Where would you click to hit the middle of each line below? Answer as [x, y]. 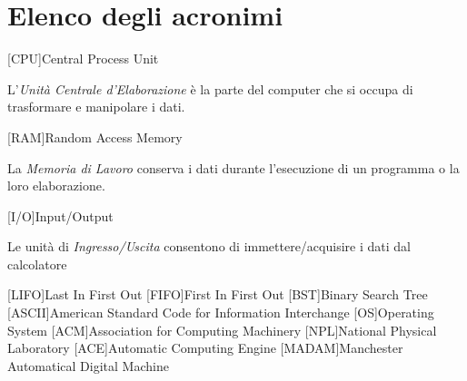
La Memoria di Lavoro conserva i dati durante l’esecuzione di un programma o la [233, 167]
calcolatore [37, 264]
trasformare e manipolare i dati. [96, 107]
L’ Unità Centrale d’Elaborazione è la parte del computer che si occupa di [210, 88]
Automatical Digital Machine [88, 365]
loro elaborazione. [56, 186]
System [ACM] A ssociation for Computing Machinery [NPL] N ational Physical [222, 330]
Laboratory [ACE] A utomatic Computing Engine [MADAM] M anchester [205, 348]
